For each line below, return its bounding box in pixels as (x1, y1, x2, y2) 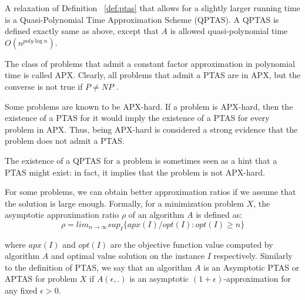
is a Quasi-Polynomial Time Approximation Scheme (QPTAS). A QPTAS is (5, 13, 279, 25)
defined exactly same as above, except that (5, 25, 159, 37)
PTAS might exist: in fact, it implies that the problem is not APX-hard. (5, 166, 265, 178)
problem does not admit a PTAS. (5, 134, 125, 147)
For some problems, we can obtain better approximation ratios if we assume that (5, 186, 296, 198)
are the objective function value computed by (110, 238, 273, 250)
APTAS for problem (5, 272, 78, 285)
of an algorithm (128, 208, 185, 221)
